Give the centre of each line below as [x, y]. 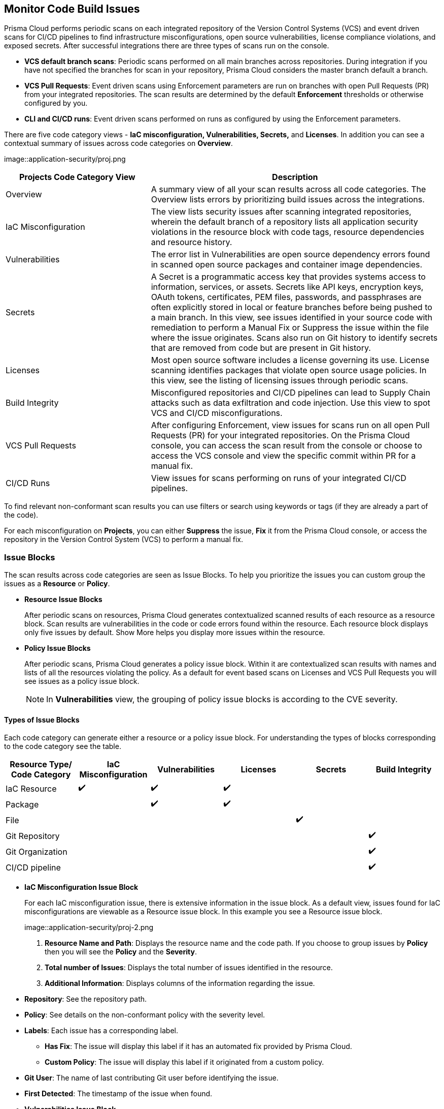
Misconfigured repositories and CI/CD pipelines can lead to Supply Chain [291, 393]
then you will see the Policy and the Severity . [121, 952]
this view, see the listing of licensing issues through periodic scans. [280, 381]
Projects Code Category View [77, 177]
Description [295, 177]
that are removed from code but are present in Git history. [261, 348]
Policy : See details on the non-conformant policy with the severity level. [145, 1015]
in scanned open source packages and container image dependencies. [287, 265]
